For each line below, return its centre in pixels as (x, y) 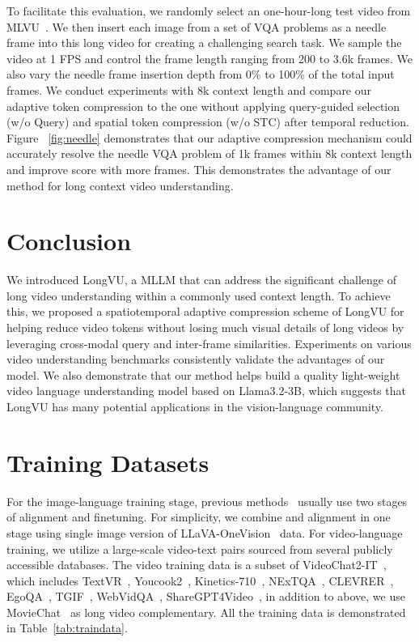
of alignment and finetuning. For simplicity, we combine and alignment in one (199, 517)
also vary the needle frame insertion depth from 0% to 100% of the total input (201, 74)
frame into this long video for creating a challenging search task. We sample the (204, 43)
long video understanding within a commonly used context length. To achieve (199, 295)
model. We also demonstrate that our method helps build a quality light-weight (203, 374)
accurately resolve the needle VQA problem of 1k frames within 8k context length (209, 153)
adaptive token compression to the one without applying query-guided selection (203, 106)
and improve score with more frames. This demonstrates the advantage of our (199, 169)
